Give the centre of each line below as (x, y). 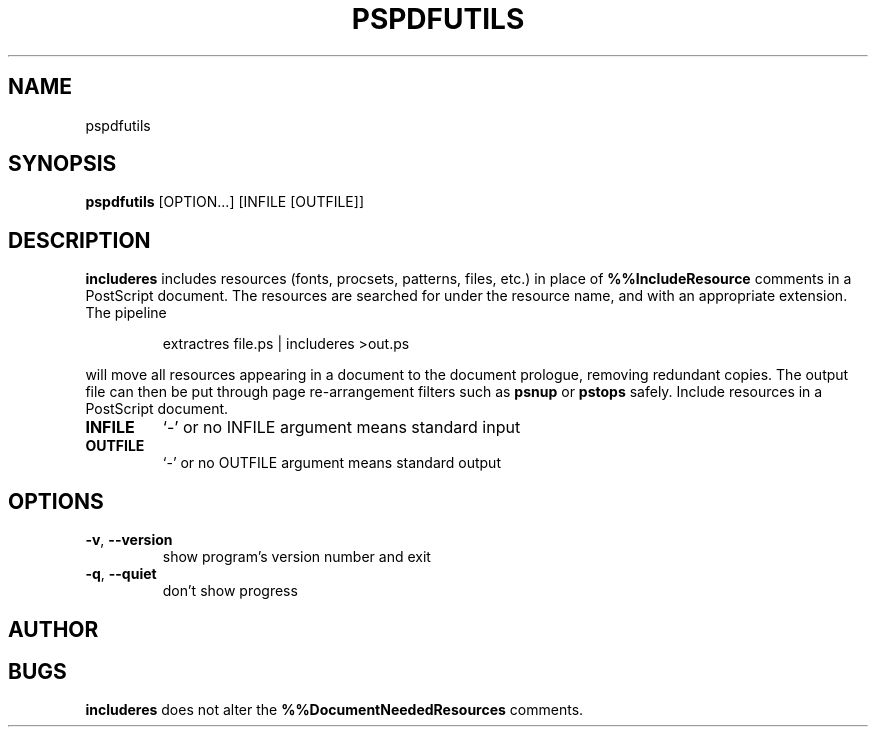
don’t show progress (230, 591)
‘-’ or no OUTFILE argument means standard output (331, 463)
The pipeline (126, 313)
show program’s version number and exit (296, 557)
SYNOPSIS (62, 164)
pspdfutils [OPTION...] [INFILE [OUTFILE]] (224, 202)
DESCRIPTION (79, 240)
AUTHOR (53, 629)
